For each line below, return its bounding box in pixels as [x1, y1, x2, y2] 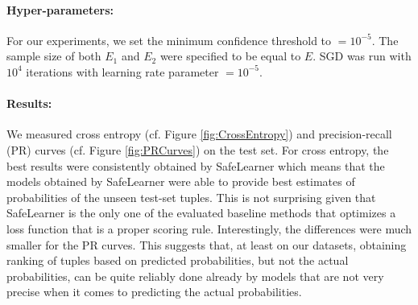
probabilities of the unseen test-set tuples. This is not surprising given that [6, 188, 376, 205]
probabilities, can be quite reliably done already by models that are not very [6, 267, 384, 284]
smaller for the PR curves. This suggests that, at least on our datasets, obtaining [6, 236, 407, 253]
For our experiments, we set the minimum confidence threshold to [6, 31, 332, 48]
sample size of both [6, 47, 101, 64]
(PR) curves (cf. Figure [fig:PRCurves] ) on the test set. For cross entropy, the [6, 141, 389, 158]
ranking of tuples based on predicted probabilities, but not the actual [6, 252, 349, 269]
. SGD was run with [312, 47, 412, 64]
